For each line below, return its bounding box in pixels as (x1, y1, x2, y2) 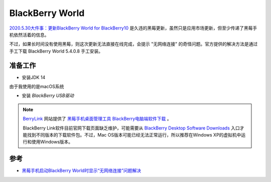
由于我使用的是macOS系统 (9, 83, 64, 89)
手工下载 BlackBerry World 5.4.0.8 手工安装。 (9, 48, 103, 54)
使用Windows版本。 (31, 139, 73, 145)
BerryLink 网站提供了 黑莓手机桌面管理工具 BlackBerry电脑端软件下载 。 (23, 115, 172, 122)
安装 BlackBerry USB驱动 (22, 92, 74, 98)
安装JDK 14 (22, 74, 46, 80)
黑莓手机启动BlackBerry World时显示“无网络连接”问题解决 (22, 167, 142, 173)
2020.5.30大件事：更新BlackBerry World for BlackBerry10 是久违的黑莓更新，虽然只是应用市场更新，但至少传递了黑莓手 (9, 25, 257, 31)
